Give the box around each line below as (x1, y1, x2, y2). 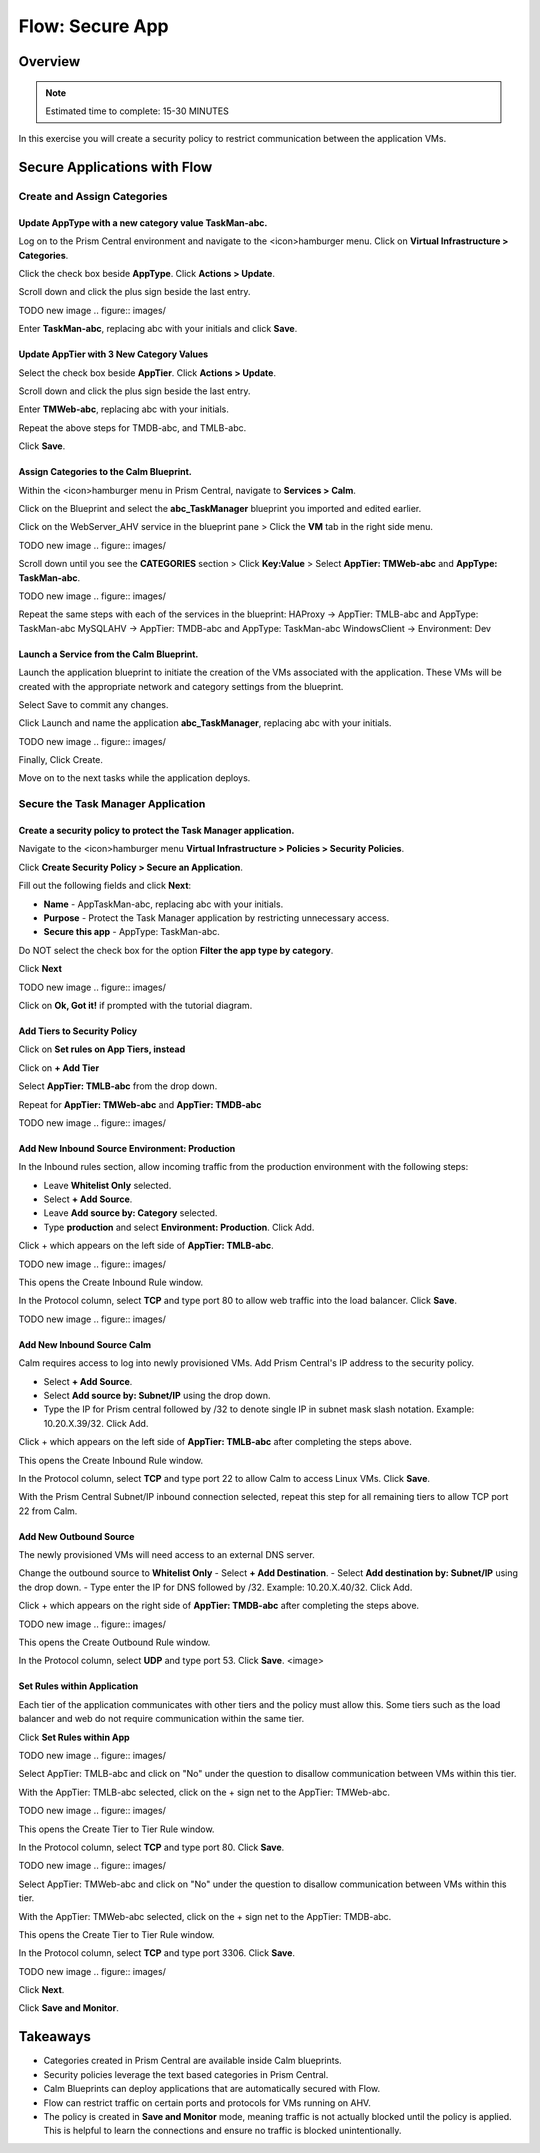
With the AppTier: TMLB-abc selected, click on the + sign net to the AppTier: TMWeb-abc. (18, 1786, 390, 1798)
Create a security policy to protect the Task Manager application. (18, 825, 295, 837)
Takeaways (18, 2028, 92, 2045)
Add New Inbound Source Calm (18, 1338, 152, 1350)
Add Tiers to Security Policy (18, 1025, 138, 1037)
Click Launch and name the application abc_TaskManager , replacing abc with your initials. (18, 717, 392, 729)
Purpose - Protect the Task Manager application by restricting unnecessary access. (43, 911, 390, 924)
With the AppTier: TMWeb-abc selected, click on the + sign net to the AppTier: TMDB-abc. (18, 1910, 392, 1922)
